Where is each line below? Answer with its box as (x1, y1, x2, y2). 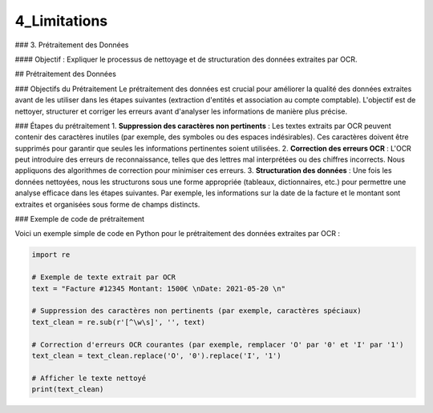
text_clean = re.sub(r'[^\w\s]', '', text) (31, 317, 206, 327)
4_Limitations (14, 12, 108, 30)
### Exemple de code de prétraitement (14, 215, 144, 224)
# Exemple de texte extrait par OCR (31, 273, 176, 282)
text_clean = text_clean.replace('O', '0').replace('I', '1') (31, 351, 281, 360)
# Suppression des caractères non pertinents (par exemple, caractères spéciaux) (31, 307, 362, 315)
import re (31, 251, 71, 259)
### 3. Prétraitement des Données (14, 40, 129, 50)
